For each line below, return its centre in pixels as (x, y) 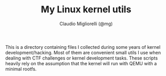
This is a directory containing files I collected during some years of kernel (83, 47)
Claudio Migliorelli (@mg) (86, 24)
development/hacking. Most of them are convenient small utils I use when (83, 52)
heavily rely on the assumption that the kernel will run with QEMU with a (81, 63)
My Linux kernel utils (86, 9)
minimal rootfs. (21, 69)
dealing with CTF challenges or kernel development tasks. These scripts (81, 58)
